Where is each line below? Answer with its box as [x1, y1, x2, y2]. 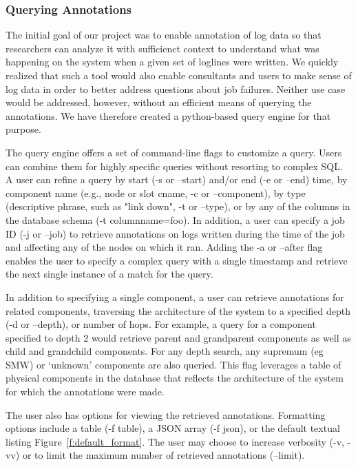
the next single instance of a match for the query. [6, 267, 213, 281]
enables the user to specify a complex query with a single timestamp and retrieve [6, 253, 348, 267]
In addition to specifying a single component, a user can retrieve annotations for [6, 289, 344, 304]
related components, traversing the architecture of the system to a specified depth [6, 303, 351, 318]
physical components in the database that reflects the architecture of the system [6, 371, 344, 385]
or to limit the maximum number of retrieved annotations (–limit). [22, 448, 305, 462]
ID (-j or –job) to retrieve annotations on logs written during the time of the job [6, 226, 345, 240]
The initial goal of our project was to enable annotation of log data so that [6, 28, 322, 42]
